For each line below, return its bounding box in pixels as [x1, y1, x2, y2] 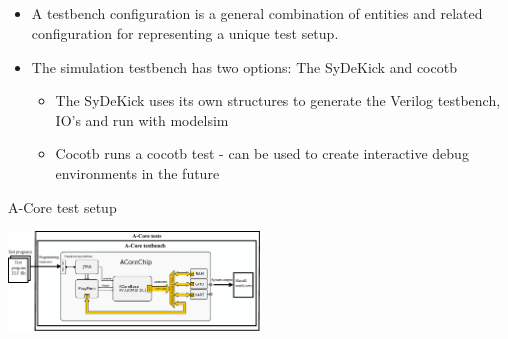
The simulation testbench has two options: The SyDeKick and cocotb [31, 56, 457, 77]
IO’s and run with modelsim [55, 109, 229, 130]
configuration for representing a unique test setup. [31, 22, 339, 43]
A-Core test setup [8, 196, 117, 217]
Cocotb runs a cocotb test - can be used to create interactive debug [55, 143, 469, 164]
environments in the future [55, 162, 220, 183]
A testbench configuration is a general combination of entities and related [31, 3, 483, 24]
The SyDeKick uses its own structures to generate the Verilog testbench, [55, 90, 501, 111]
